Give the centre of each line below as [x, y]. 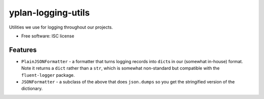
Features [23, 50]
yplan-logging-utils [49, 13]
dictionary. [32, 89]
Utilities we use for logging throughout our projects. [61, 27]
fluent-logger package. [48, 75]
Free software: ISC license [48, 36]
